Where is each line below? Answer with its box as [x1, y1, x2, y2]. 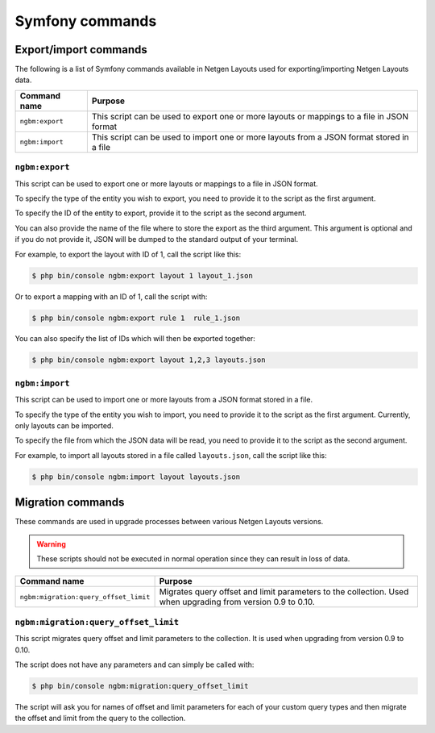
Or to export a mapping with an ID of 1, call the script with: [14, 291, 208, 302]
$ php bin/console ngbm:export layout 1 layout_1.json [31, 271, 253, 280]
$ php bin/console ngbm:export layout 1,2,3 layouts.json [31, 356, 266, 364]
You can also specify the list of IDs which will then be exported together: [14, 334, 255, 344]
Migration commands [14, 496, 125, 510]
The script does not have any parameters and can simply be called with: [14, 660, 255, 669]
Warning [36, 539, 66, 548]
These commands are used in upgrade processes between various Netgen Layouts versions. [14, 517, 324, 527]
